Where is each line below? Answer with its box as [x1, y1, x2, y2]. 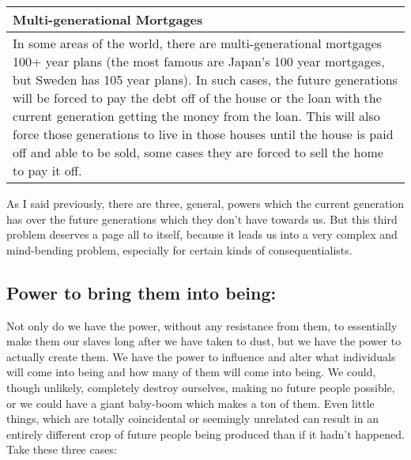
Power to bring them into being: [6, 280, 277, 304]
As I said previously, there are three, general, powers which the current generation [6, 195, 405, 211]
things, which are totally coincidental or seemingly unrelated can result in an [6, 410, 379, 427]
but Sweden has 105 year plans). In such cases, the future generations [13, 70, 398, 89]
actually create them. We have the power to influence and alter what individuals [6, 348, 396, 364]
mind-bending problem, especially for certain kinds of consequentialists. [6, 241, 353, 258]
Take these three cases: [6, 441, 117, 458]
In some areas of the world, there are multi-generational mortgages [13, 34, 383, 52]
